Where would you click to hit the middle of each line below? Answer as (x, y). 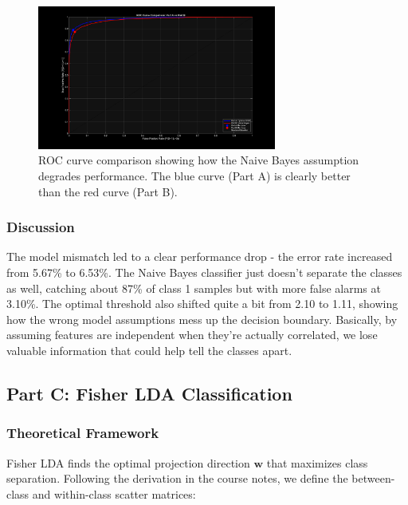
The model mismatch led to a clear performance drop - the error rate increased (200, 256)
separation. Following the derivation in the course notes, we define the (177, 478)
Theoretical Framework (83, 433)
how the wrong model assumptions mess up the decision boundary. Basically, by (202, 319)
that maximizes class (317, 462)
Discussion (41, 227)
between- (373, 478)
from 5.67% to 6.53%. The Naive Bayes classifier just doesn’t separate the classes (204, 272)
